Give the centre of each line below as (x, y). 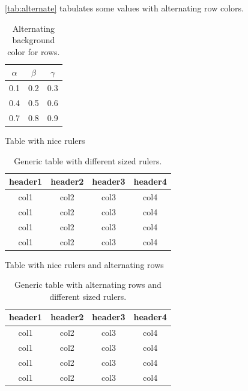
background (34, 40)
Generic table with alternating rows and (88, 285)
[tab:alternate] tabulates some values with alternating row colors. (124, 8)
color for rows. (34, 51)
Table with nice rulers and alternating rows (84, 264)
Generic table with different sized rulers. (88, 160)
